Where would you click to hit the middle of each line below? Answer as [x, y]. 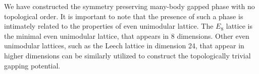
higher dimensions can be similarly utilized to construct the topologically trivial [127, 55]
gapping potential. [32, 65]
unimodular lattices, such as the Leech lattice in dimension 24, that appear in [124, 46]
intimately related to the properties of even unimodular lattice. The [109, 26]
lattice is [239, 26]
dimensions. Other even [213, 35]
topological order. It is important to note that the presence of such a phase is [124, 16]
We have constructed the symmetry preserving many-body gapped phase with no [129, 6]
